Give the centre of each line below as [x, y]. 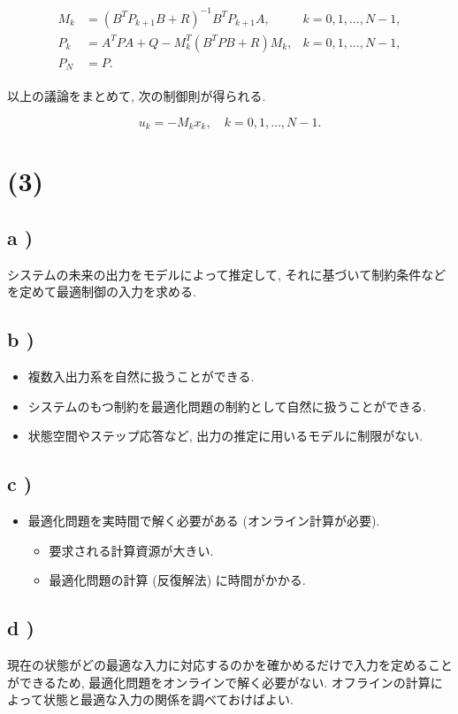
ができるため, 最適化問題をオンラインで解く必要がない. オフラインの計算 [219, 682]
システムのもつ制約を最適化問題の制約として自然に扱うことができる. [227, 406]
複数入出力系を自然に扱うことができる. [141, 376]
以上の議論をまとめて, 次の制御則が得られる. [137, 96]
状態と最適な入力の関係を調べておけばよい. [168, 699]
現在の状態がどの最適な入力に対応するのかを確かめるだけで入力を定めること [230, 665]
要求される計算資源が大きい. [131, 550]
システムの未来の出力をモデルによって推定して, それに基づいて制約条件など [227, 274]
